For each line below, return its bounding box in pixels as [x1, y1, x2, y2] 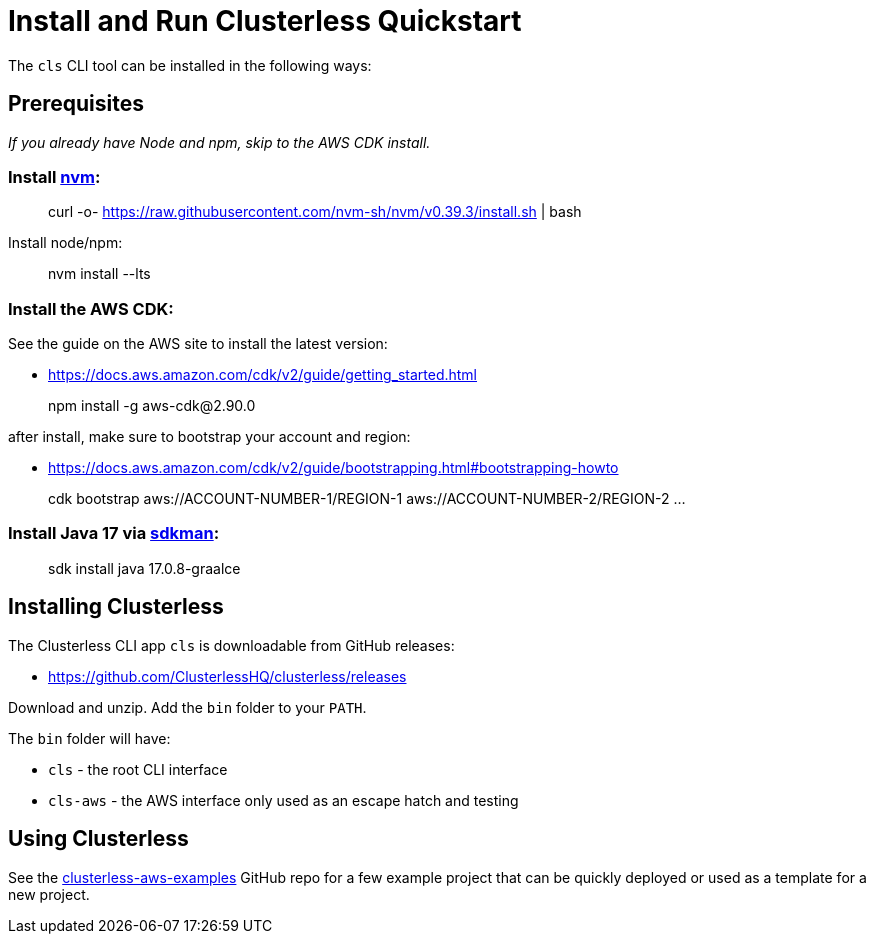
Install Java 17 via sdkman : [8, 523, 220, 544]
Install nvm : [8, 166, 101, 187]
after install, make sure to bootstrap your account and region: [8, 428, 411, 446]
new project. [8, 885, 90, 903]
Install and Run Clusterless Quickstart [8, 4, 522, 38]
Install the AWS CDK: [8, 298, 174, 319]
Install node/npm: [8, 234, 123, 252]
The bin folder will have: [8, 729, 171, 747]
